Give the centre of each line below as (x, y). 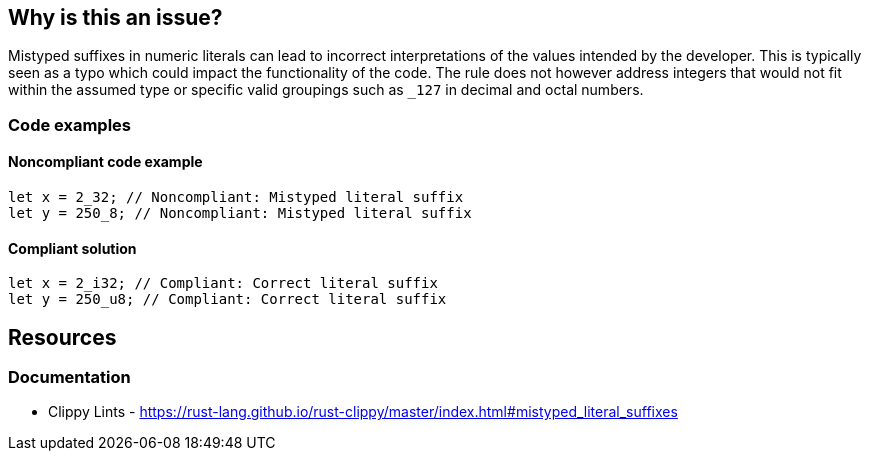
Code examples (70, 124)
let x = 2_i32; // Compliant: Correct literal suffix (223, 283)
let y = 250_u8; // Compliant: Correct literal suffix (227, 299)
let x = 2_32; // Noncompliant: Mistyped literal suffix (236, 197)
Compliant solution (72, 248)
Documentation (69, 377)
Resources (62, 337)
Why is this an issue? (115, 17)
